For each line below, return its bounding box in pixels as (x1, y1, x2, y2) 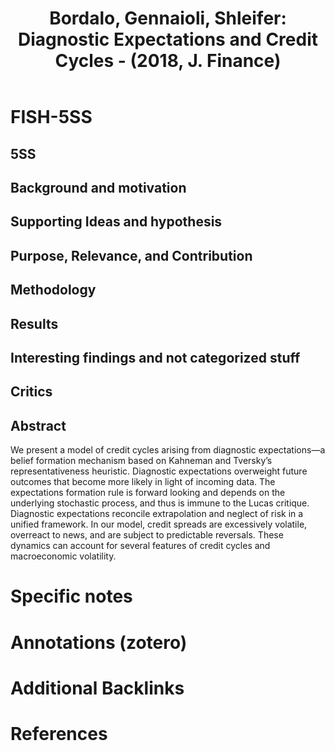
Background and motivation (10, 179, 187, 196)
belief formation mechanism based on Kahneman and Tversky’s (10, 455, 273, 467)
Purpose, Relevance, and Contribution (10, 247, 253, 264)
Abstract (10, 417, 67, 434)
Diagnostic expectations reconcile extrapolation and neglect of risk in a (10, 508, 304, 520)
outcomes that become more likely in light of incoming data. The (10, 476, 276, 488)
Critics (10, 383, 53, 401)
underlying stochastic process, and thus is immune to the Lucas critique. (10, 497, 310, 509)
